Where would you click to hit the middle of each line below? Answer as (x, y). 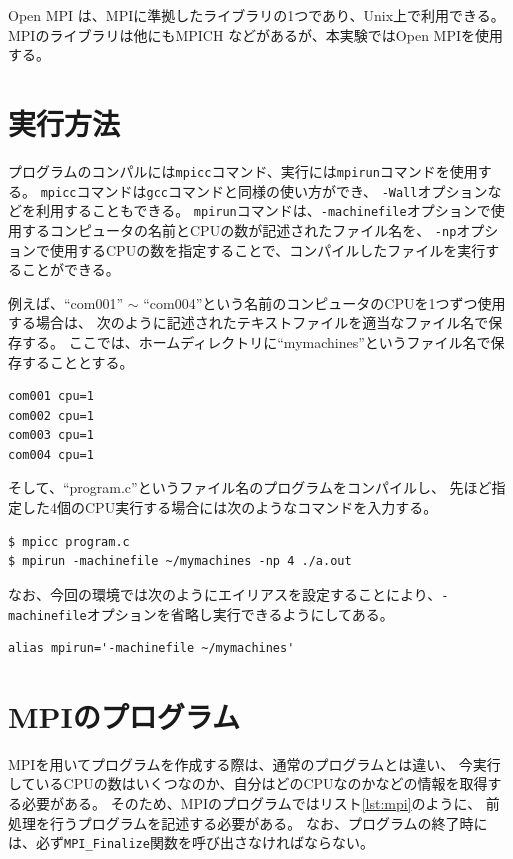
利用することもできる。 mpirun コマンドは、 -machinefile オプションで (263, 210)
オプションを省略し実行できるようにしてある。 (240, 613)
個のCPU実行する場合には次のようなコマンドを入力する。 (247, 507)
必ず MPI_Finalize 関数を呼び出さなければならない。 (204, 842)
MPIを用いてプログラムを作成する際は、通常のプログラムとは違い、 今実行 (254, 763)
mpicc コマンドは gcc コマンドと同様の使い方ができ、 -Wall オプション (264, 190)
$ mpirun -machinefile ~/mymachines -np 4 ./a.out (180, 561)
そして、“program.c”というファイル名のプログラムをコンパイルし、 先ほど (250, 487)
